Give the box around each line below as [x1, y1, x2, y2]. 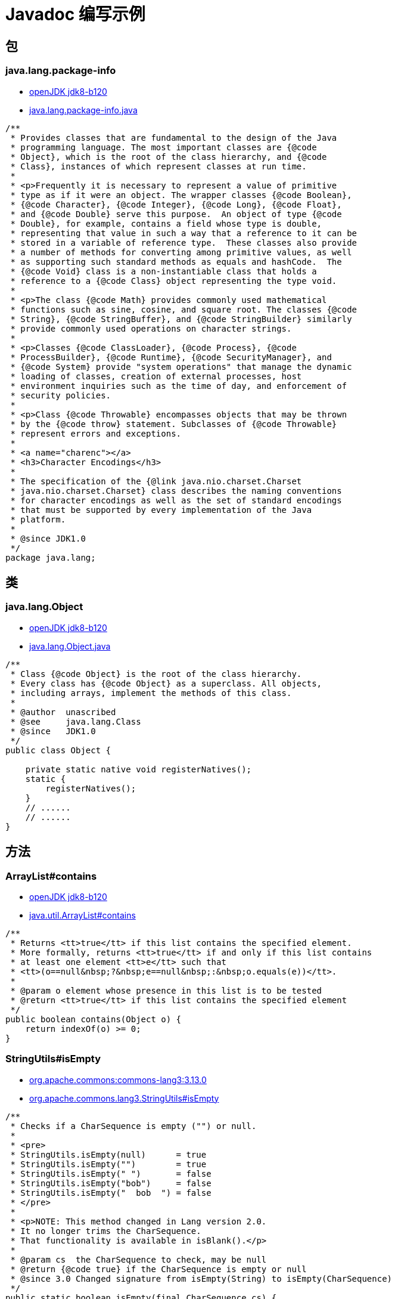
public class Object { [5, 745, 111, 755]
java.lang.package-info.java [29, 104, 138, 115]
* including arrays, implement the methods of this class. [10, 688, 292, 698]
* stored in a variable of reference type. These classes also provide [10, 237, 357, 248]
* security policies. [10, 390, 111, 400]
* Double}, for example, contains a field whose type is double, [10, 218, 322, 228]
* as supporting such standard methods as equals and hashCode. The [10, 256, 342, 267]
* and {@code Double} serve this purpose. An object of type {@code [10, 209, 342, 219]
